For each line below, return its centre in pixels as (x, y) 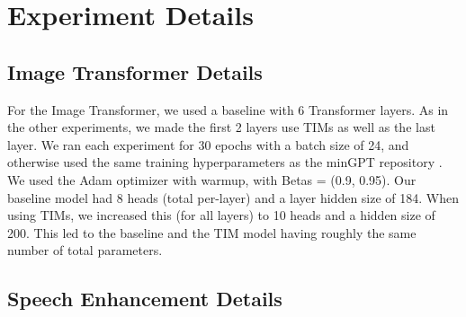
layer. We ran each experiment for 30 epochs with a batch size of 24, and (208, 144)
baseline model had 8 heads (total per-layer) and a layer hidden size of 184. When (233, 197)
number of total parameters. (85, 250)
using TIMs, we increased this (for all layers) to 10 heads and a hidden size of (221, 215)
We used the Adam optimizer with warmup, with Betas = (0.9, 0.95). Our (212, 179)
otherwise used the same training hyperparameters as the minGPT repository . (225, 162)
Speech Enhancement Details (145, 299)
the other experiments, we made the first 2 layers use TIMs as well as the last (221, 127)
